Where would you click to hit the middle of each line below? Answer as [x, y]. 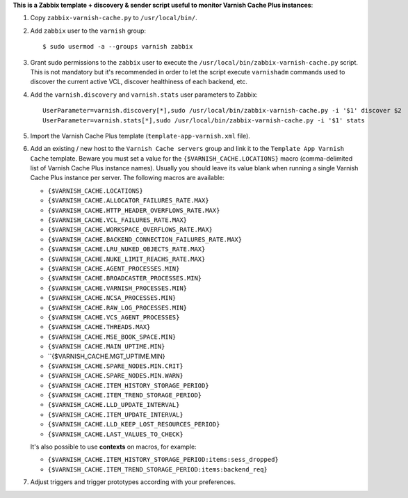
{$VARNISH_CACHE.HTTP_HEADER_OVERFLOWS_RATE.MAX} [134, 210]
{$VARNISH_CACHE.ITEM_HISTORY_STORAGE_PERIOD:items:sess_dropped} [163, 460]
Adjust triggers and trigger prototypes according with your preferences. [133, 482]
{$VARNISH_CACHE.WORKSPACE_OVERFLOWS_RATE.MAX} [130, 230]
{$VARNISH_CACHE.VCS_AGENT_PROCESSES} [114, 317]
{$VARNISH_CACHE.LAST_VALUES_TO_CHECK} [115, 434]
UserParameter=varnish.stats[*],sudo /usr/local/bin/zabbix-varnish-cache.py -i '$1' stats [204, 120]
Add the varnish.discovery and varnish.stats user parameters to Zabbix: [144, 95]
